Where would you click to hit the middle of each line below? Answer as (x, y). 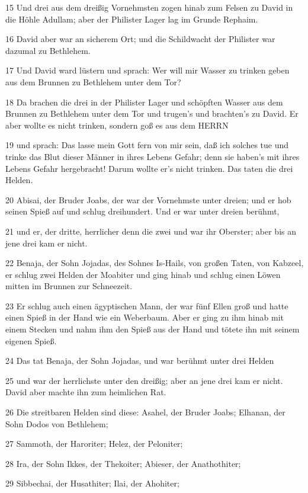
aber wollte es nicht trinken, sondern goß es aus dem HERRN (117, 125)
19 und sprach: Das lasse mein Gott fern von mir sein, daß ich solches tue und (147, 145)
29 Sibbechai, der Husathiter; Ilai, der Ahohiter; (92, 483)
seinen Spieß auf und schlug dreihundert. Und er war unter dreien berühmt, (142, 211)
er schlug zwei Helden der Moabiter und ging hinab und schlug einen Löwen (143, 274)
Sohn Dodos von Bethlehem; (57, 423)
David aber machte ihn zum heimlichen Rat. (86, 392)
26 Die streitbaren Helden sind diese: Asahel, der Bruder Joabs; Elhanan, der (145, 412)
